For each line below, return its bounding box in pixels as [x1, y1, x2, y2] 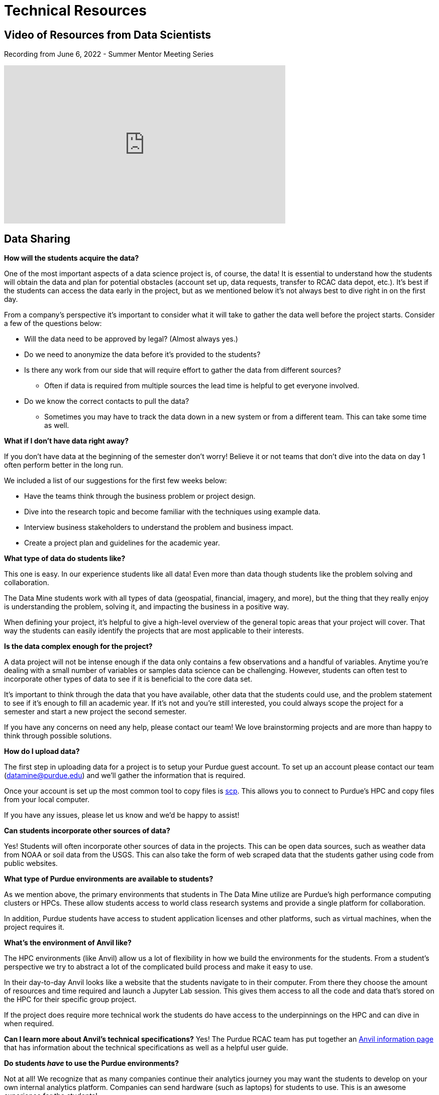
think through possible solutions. [4, 731, 112, 740]
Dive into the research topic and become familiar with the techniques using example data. [24, 507, 320, 516]
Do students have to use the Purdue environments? [4, 1059, 179, 1068]
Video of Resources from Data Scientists [4, 28, 211, 41]
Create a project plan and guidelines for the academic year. [24, 538, 220, 547]
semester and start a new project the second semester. [4, 707, 187, 716]
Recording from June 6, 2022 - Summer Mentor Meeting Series [4, 50, 214, 59]
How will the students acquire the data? [4, 254, 139, 263]
